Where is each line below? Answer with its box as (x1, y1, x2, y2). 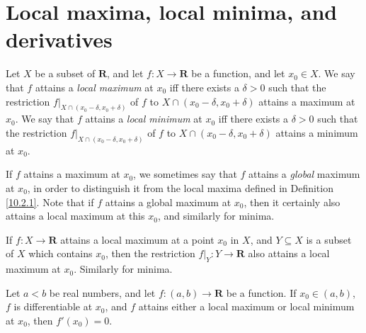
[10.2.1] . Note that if (6, 194, 94, 209)
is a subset (306, 232, 352, 247)
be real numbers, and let (49, 285, 156, 300)
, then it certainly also (244, 194, 341, 209)
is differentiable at (13, 299, 93, 314)
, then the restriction (105, 246, 195, 261)
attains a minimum (275, 125, 358, 140)
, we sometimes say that (133, 166, 237, 181)
